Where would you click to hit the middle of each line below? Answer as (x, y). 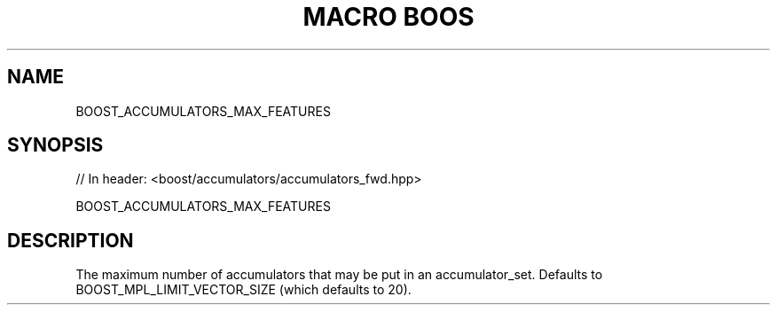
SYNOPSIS (55, 145)
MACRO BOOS (388, 17)
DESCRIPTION (71, 240)
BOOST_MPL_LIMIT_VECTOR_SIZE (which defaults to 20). (243, 290)
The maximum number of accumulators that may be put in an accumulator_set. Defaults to (339, 275)
